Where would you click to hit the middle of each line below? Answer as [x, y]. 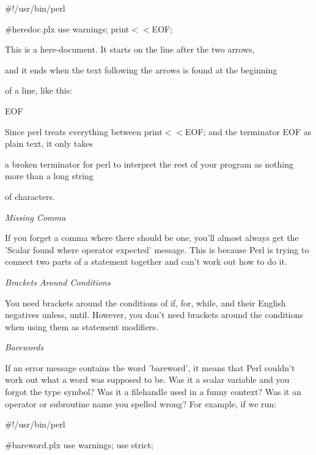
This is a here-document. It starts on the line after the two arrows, [130, 49]
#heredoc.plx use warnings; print [67, 28]
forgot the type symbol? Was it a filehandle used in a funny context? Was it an [153, 392]
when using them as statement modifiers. [82, 326]
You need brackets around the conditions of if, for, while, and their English [145, 302]
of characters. [30, 196]
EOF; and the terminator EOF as [248, 131]
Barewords [24, 347]
